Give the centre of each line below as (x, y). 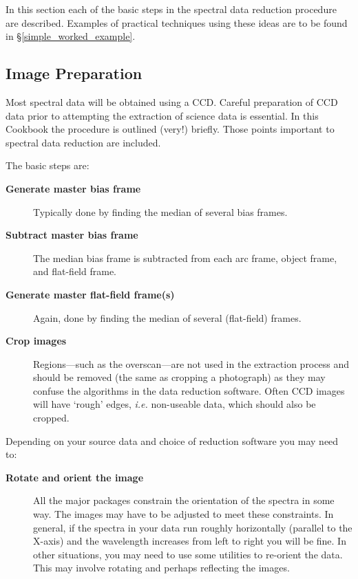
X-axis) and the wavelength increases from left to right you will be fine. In (190, 541)
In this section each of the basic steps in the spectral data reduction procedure (171, 9)
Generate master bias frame (73, 188)
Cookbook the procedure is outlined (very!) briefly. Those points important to (170, 129)
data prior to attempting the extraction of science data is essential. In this (162, 115)
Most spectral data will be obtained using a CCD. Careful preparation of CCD (172, 101)
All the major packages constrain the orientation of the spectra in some (184, 500)
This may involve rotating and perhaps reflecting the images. (161, 568)
